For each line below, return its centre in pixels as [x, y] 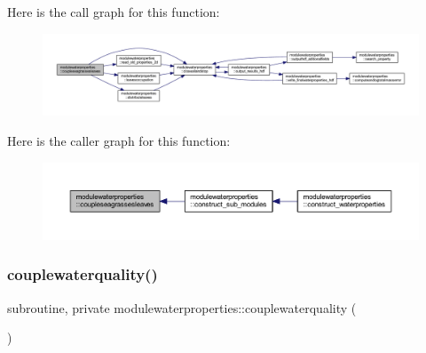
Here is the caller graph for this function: [119, 140]
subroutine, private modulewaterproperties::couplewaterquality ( [182, 307]
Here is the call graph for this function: [114, 12]
